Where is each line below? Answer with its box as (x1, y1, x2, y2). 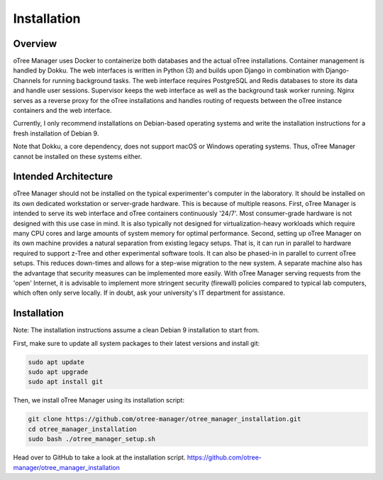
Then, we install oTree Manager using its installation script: (13, 396, 184, 405)
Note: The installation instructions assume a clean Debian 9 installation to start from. (13, 326, 260, 334)
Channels (13, 76, 41, 84)
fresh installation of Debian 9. (13, 129, 99, 138)
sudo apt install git (28, 378, 104, 386)
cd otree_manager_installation (28, 425, 138, 433)
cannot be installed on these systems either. (13, 152, 143, 160)
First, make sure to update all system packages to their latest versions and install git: (13, 339, 260, 347)
